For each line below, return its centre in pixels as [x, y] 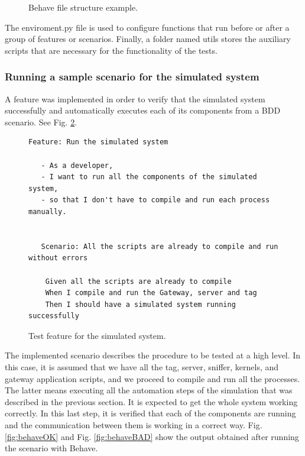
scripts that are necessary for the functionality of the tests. [111, 50]
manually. [48, 211]
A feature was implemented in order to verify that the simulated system [135, 98]
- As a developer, [77, 165]
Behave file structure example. [83, 7]
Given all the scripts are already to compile [138, 281]
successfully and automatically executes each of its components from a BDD [143, 110]
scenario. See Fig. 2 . [41, 122]
